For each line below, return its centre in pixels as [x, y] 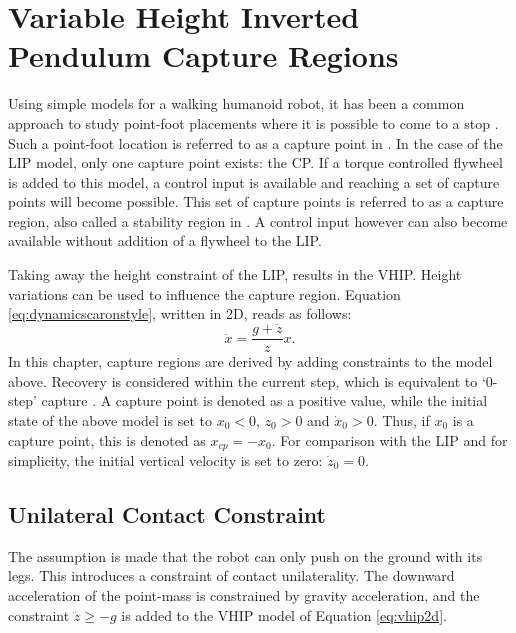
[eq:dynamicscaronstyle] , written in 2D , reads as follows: [180, 313]
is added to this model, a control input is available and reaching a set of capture [254, 181]
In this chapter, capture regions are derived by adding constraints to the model [250, 361]
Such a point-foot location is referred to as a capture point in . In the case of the [255, 142]
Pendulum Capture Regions [203, 55]
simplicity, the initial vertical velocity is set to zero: [165, 459]
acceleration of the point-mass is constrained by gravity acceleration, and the [244, 594]
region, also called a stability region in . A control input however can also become [258, 220]
